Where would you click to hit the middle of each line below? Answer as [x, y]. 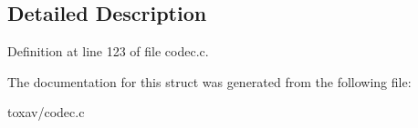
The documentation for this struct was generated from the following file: [209, 81]
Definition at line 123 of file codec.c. [108, 51]
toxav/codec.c [46, 112]
